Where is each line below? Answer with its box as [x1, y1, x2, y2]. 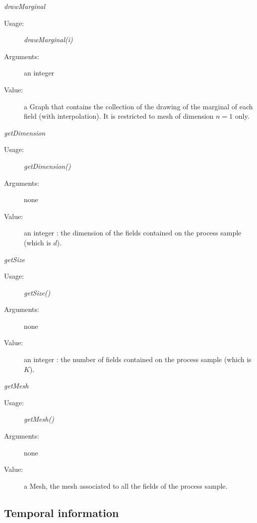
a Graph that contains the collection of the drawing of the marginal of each [24, 101, 253, 111]
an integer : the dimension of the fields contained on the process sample [24, 227, 242, 238]
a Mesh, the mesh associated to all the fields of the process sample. [24, 480, 228, 491]
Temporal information [4, 505, 119, 520]
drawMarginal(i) [24, 34, 73, 45]
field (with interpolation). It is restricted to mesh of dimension [24, 111, 214, 121]
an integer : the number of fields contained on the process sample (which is [24, 354, 252, 365]
